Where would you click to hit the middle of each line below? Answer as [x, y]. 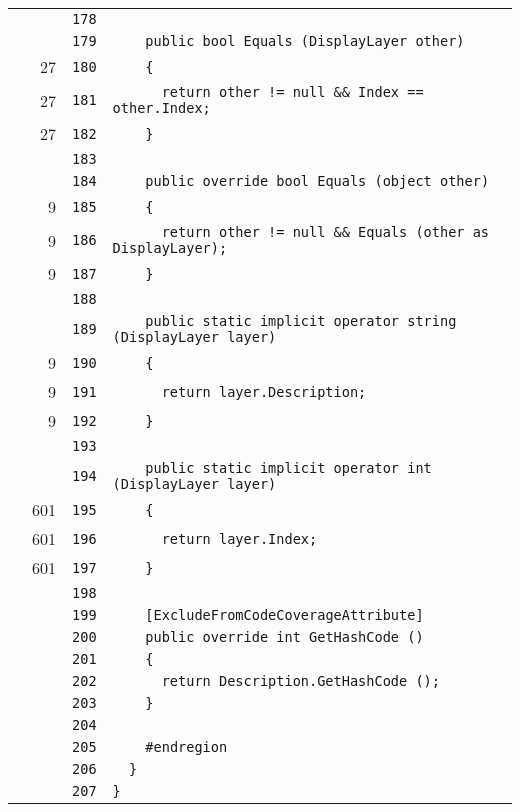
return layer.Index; [239, 538]
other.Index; [161, 108]
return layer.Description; [264, 391]
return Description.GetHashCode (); [300, 681]
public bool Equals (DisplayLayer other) [305, 41]
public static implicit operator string [301, 321]
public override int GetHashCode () [284, 637]
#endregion [186, 747]
